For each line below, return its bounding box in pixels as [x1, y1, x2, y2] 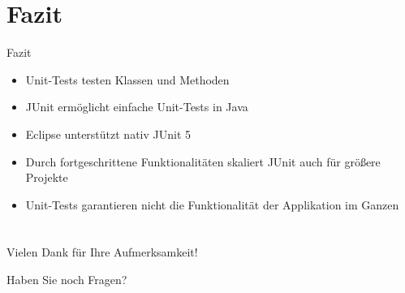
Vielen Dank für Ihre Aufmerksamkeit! [6, 243, 198, 261]
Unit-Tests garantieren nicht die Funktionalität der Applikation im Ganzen [25, 196, 399, 213]
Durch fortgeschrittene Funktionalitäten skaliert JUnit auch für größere [25, 153, 381, 170]
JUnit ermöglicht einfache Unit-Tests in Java [25, 98, 248, 115]
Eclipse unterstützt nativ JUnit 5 [25, 125, 192, 142]
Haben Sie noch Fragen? [6, 271, 127, 288]
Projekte [25, 169, 68, 186]
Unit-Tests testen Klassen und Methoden [25, 71, 230, 88]
